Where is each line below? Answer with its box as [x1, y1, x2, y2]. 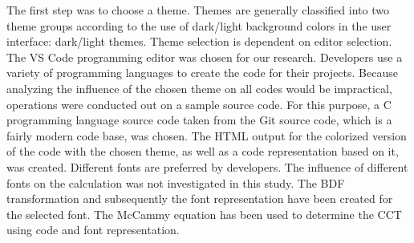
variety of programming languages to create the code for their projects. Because [6, 64, 398, 81]
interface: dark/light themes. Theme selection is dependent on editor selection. [6, 33, 392, 50]
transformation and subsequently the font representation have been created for [6, 190, 393, 207]
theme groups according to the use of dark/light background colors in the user [6, 17, 392, 34]
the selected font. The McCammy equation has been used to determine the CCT [6, 205, 402, 222]
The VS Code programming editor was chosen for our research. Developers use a [6, 48, 403, 65]
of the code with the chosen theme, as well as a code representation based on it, [6, 143, 399, 160]
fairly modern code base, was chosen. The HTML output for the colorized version [6, 127, 407, 144]
